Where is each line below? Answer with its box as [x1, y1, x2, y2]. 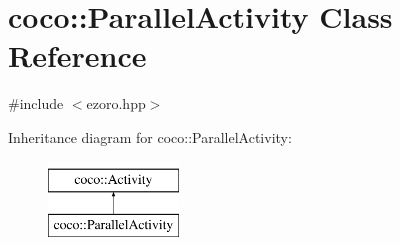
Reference [8, 35, 147, 76]
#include [8, 93, 64, 114]
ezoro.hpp [86, 93, 146, 114]
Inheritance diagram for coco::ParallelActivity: [8, 126, 292, 147]
